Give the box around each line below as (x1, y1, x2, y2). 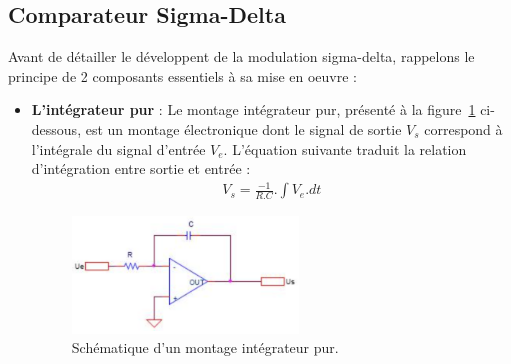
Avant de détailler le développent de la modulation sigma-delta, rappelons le (8, 46, 475, 67)
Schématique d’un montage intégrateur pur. (71, 337, 339, 358)
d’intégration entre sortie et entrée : (31, 158, 251, 179)
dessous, (31, 118, 82, 139)
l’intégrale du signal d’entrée (31, 138, 206, 159)
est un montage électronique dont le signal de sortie (85, 118, 402, 139)
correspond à (424, 118, 503, 139)
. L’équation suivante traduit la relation (223, 138, 467, 159)
